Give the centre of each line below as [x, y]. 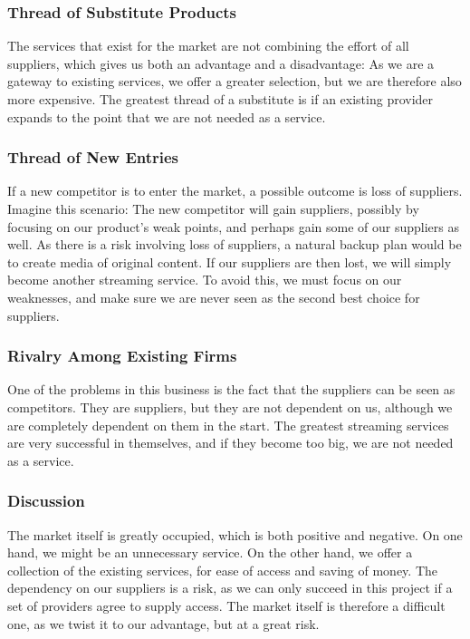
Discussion [46, 501]
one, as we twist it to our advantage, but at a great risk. [163, 623]
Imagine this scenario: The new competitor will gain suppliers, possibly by [213, 208]
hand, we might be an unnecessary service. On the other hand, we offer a [210, 552]
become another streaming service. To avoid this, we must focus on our [205, 280]
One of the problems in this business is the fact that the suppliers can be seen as [231, 389]
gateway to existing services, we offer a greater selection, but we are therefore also [235, 81]
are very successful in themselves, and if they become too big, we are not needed [230, 443]
